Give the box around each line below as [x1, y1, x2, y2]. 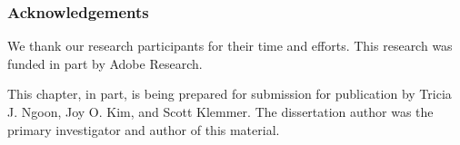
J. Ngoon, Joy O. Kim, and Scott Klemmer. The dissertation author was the [7, 102, 434, 121]
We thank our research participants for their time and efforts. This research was [7, 36, 453, 55]
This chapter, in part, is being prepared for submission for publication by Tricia [7, 84, 452, 103]
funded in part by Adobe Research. [7, 53, 203, 72]
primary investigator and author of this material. [7, 120, 280, 139]
